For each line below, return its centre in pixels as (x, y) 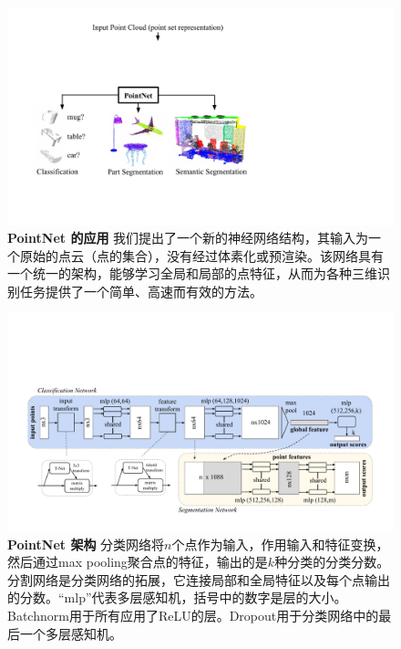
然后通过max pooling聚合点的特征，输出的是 (138, 562)
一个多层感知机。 (71, 633)
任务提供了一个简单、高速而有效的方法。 (141, 291)
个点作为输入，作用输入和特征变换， (280, 544)
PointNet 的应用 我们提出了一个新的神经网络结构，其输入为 (188, 238)
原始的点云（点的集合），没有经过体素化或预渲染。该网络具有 (201, 255)
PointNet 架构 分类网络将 (86, 544)
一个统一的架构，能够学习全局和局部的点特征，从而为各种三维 (192, 273)
